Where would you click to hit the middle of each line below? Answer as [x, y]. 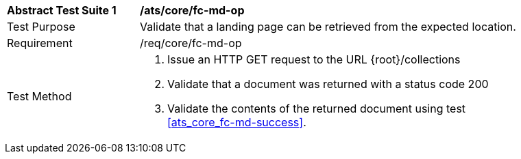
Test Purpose [41, 27]
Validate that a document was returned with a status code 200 [328, 84]
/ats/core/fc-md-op [192, 10]
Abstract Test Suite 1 [62, 10]
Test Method [39, 96]
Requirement [40, 43]
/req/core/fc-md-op [191, 43]
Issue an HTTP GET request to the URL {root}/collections [314, 59]
